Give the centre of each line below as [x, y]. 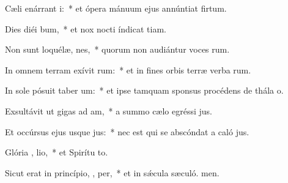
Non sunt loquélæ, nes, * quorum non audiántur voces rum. [117, 49]
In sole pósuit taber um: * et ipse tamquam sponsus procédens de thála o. [144, 90]
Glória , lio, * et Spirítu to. [57, 152]
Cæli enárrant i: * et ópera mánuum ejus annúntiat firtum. [116, 8]
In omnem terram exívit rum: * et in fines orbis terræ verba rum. [128, 69]
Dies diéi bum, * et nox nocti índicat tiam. [86, 28]
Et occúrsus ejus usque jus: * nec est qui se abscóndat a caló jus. [127, 131]
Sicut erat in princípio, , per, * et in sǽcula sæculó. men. [112, 172]
